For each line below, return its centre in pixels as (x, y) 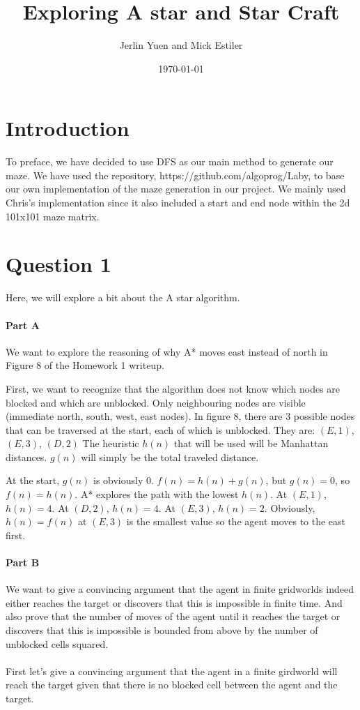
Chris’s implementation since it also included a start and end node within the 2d (178, 203)
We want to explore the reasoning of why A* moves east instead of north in (167, 351)
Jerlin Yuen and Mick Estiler (181, 45)
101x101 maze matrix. (53, 216)
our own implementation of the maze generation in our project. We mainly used (176, 189)
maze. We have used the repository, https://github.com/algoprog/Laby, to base (175, 175)
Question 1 (58, 264)
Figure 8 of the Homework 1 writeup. (85, 365)
